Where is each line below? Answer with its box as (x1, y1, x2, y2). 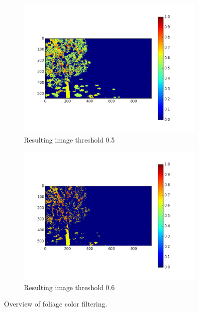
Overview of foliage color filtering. (4, 299, 107, 309)
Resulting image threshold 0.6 (24, 282, 115, 292)
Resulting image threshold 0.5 (24, 134, 115, 145)
